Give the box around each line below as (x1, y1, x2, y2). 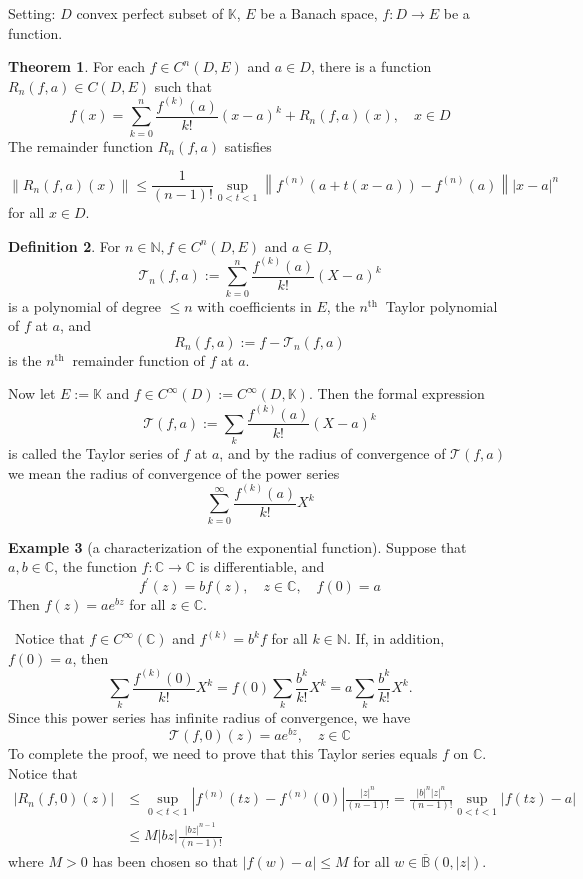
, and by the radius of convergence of (219, 443, 446, 464)
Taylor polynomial (385, 295, 498, 316)
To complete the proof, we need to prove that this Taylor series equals (8, 743, 438, 764)
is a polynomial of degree (8, 295, 161, 316)
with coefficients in (197, 295, 312, 316)
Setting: (8, 3, 56, 23)
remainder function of (72, 349, 205, 370)
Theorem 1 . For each (8, 56, 145, 77)
